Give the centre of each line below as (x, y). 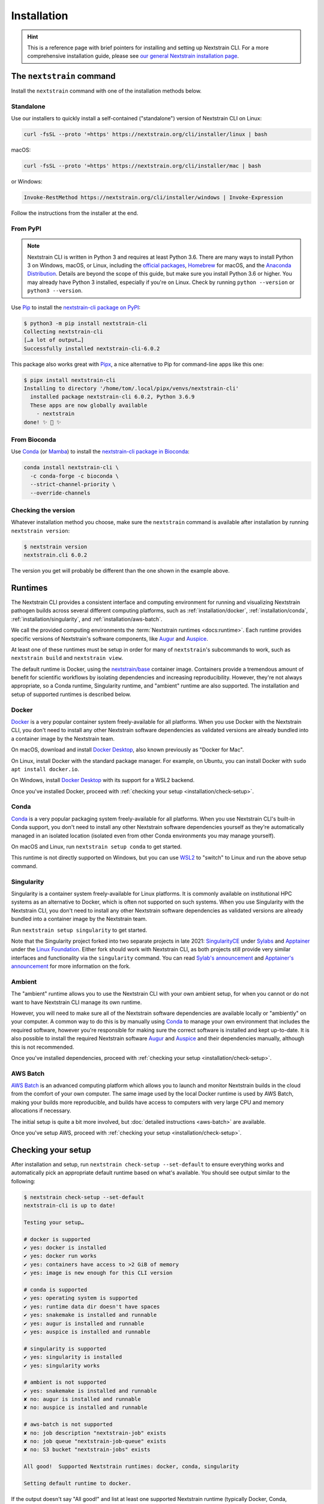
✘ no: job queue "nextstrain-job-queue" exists (95, 1441)
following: (23, 1181)
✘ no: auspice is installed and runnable (85, 1407)
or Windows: (27, 182)
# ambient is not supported (65, 1382)
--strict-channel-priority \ (73, 485)
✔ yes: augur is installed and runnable (84, 1323)
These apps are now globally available (89, 405)
